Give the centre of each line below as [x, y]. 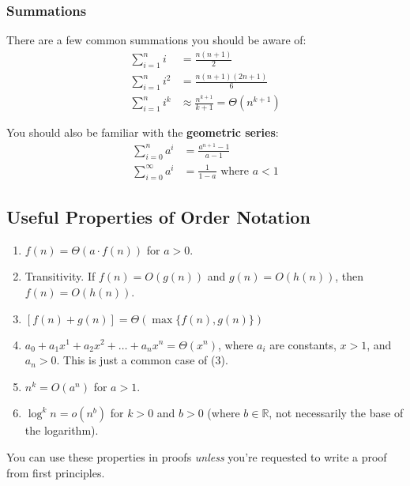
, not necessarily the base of [336, 413]
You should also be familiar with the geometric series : [143, 132]
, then [350, 276]
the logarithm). [62, 430]
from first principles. [56, 472]
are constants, [303, 344]
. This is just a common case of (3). [142, 360]
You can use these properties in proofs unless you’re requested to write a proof [197, 456]
